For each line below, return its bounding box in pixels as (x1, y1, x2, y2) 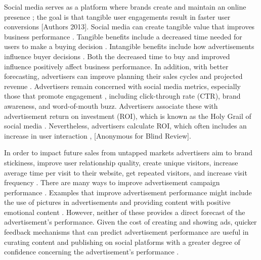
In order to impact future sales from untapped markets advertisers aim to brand (4, 147, 253, 158)
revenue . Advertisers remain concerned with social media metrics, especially (4, 80, 241, 91)
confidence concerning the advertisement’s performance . (4, 246, 179, 257)
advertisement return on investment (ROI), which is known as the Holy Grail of (4, 110, 251, 121)
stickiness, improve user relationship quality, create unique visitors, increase (4, 157, 238, 167)
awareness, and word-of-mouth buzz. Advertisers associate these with (4, 100, 218, 111)
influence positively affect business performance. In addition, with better (4, 61, 229, 71)
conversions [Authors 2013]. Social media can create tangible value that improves (4, 21, 255, 32)
